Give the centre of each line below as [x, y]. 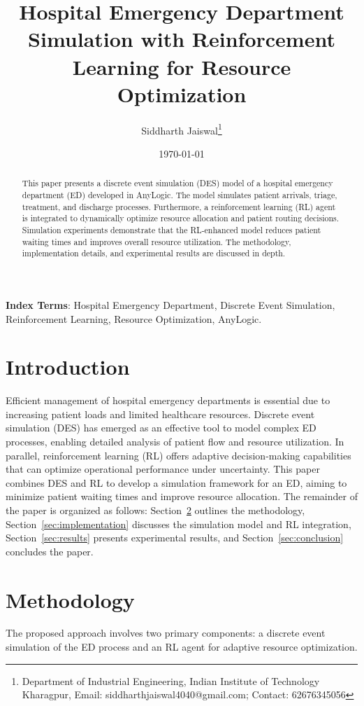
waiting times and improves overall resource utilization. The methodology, [156, 241]
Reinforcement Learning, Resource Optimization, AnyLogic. [134, 318]
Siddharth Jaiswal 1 [182, 129]
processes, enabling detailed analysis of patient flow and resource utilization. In [175, 442]
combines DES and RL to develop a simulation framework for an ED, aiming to [176, 482]
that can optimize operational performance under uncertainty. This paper [163, 469]
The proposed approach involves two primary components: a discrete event [166, 633]
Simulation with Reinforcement [182, 39]
